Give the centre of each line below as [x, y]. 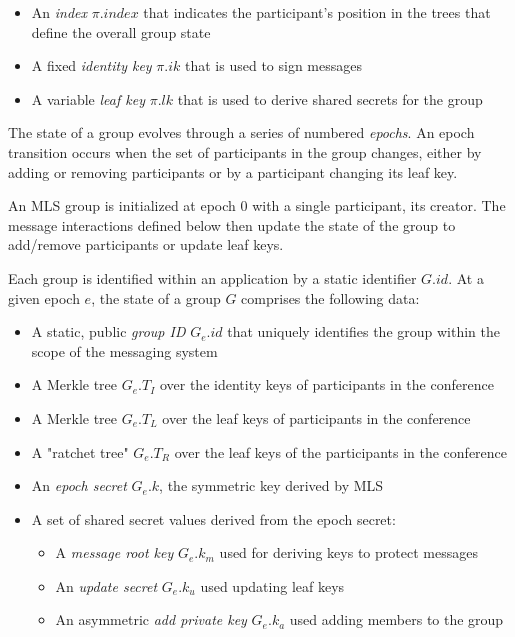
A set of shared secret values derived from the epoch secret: [213, 518]
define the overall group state [121, 31]
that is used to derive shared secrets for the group [330, 98]
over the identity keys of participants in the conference [326, 384]
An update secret [106, 585]
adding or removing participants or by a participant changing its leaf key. [233, 171]
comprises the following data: [330, 297]
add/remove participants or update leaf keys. [146, 244]
